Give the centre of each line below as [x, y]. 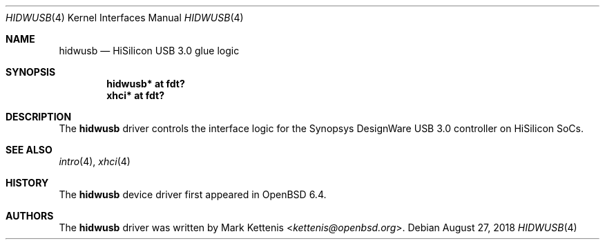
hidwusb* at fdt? [146, 84]
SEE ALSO [29, 150]
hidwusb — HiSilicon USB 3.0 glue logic [149, 51]
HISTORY [27, 183]
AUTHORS [30, 216]
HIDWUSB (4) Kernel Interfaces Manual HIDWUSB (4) [125, 18]
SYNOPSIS [31, 72]
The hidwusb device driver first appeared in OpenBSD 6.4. [193, 194]
